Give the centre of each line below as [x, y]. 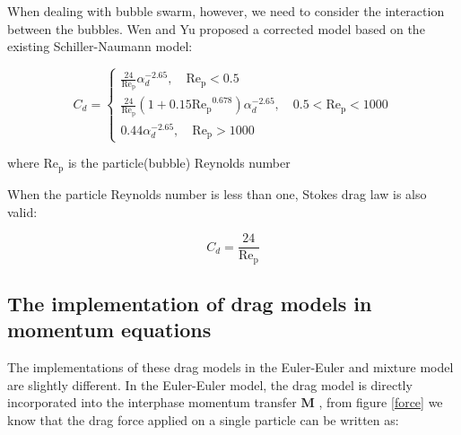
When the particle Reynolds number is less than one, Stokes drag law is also [217, 193]
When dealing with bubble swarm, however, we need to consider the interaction [226, 11]
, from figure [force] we [381, 402]
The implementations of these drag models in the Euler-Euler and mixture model [230, 367]
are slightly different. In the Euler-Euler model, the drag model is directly [210, 384]
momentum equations [109, 330]
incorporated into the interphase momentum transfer [152, 402]
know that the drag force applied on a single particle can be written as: [203, 420]
